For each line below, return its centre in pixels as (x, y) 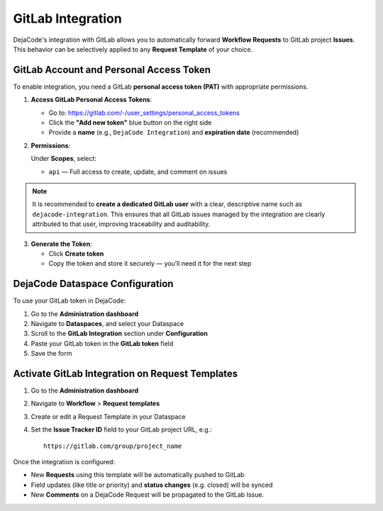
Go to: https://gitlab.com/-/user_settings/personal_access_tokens (144, 113)
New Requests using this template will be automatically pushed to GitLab (138, 475)
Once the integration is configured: (64, 462)
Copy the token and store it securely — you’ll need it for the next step (150, 264)
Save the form (51, 354)
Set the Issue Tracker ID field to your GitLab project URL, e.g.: (122, 429)
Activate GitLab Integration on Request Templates (126, 373)
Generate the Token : (61, 244)
